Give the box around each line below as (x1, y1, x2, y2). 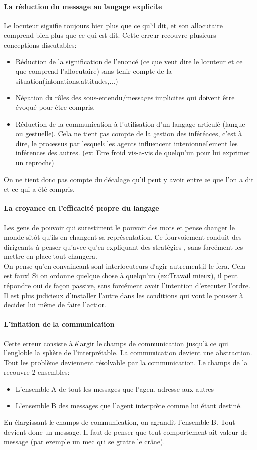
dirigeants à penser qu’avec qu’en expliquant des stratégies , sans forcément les (4, 241, 243, 251)
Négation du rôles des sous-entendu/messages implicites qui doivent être (15, 92, 235, 102)
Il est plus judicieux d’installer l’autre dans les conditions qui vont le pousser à (4, 290, 243, 300)
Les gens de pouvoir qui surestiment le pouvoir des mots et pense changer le (4, 222, 235, 232)
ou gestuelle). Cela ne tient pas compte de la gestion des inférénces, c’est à (15, 128, 242, 139)
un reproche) (15, 157, 54, 167)
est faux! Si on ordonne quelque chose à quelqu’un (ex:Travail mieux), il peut (4, 270, 238, 281)
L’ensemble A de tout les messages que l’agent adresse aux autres (15, 384, 214, 394)
